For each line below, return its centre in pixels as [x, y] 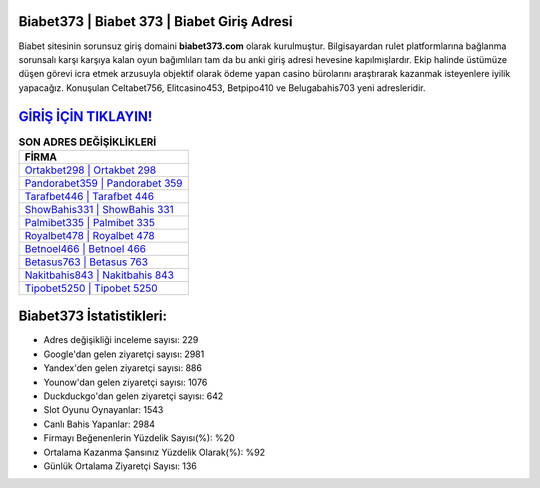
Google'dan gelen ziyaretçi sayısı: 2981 [124, 354]
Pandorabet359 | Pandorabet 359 [103, 183]
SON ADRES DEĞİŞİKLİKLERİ [87, 142]
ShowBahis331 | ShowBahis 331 [99, 209]
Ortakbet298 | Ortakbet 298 [90, 170]
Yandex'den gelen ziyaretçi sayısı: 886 [122, 368]
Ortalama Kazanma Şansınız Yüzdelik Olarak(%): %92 [154, 452]
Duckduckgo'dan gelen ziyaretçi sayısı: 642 [133, 396]
